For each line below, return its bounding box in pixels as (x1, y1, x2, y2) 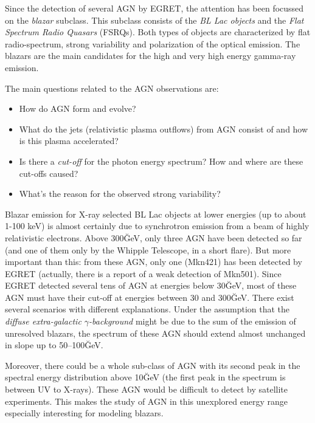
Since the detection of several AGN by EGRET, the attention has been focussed (5, 2, 304, 14)
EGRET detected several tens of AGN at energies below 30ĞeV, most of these (5, 279, 297, 292)
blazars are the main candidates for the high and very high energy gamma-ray (5, 49, 296, 62)
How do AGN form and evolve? (19, 102, 136, 115)
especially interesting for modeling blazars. (5, 407, 164, 419)
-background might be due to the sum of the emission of (89, 315, 296, 328)
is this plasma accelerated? (19, 134, 119, 147)
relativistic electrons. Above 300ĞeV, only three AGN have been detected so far (5, 231, 302, 244)
